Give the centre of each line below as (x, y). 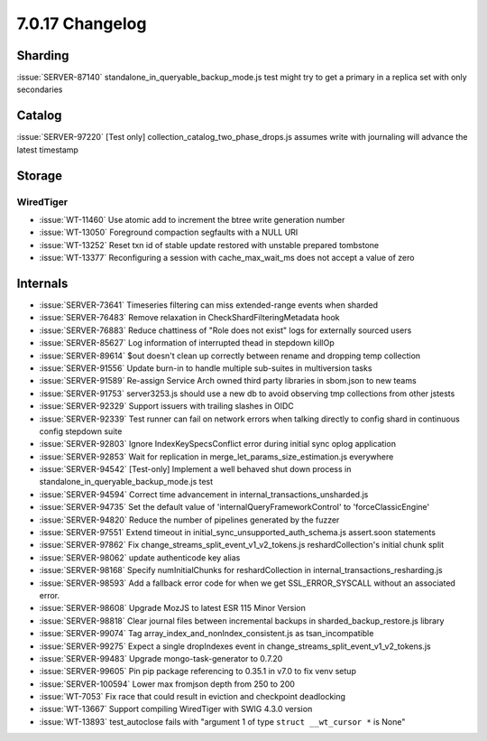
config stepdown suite (81, 431)
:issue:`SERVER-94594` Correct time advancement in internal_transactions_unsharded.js (204, 494)
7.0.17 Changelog (82, 23)
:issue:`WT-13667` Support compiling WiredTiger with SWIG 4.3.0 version (176, 709)
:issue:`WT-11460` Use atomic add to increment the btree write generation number (192, 219)
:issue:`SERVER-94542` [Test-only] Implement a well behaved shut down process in (195, 469)
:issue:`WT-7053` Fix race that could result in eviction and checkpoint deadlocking (193, 697)
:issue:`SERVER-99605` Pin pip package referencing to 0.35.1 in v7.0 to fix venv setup (198, 672)
